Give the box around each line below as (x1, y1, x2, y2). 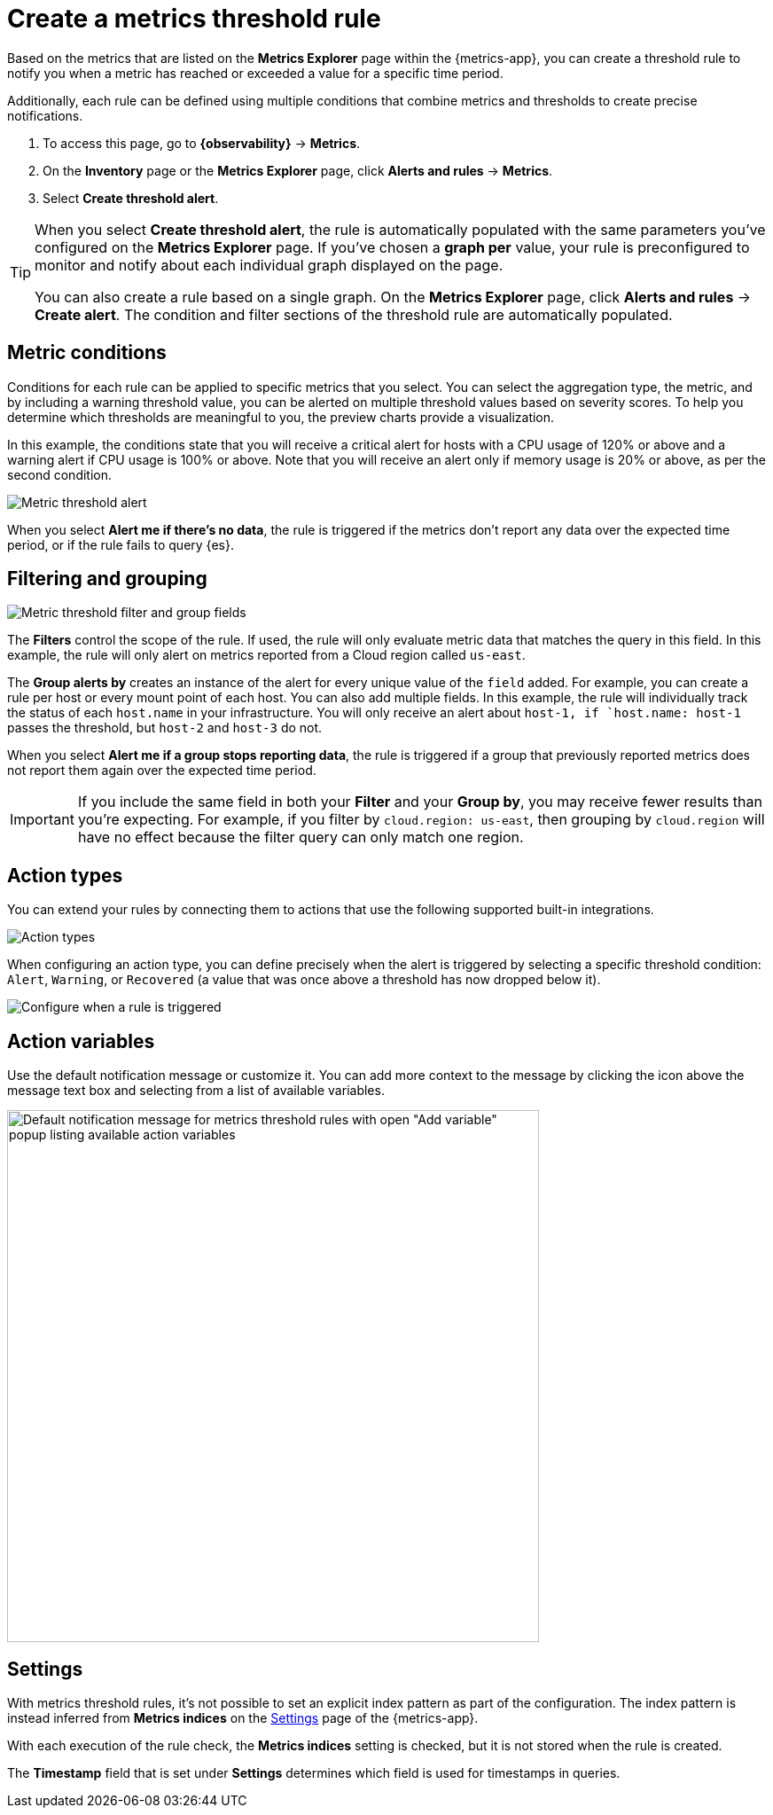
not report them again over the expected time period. (7, 763, 316, 778)
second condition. (7, 466, 113, 482)
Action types (7, 864, 123, 887)
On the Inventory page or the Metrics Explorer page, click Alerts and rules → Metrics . (43, 162, 553, 178)
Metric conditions (7, 341, 167, 364)
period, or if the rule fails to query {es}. (7, 536, 234, 552)
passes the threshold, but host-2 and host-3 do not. (7, 720, 323, 736)
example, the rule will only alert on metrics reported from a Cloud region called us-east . (7, 647, 526, 663)
